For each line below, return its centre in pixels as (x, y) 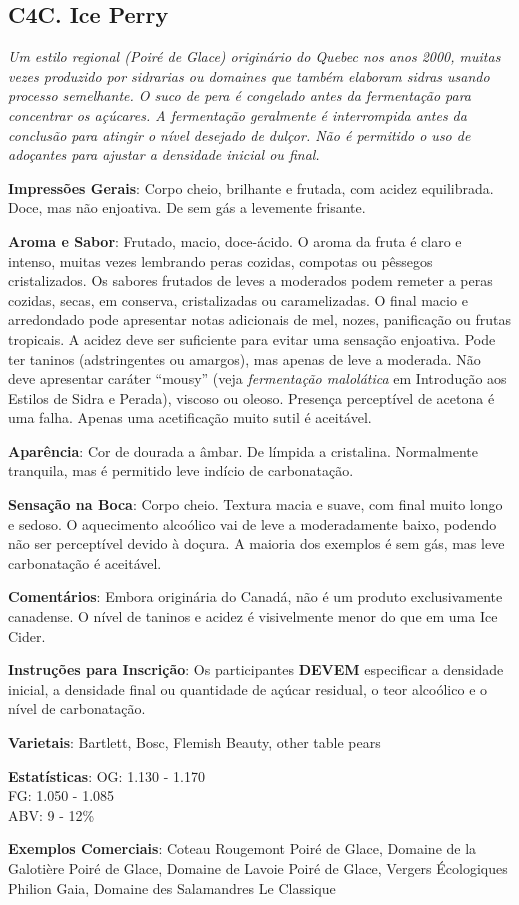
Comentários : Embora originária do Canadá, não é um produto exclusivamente (255, 596)
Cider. (27, 635)
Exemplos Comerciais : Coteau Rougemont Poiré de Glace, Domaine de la (242, 848)
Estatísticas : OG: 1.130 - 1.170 (106, 775)
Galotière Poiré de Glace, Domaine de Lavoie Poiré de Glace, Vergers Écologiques (258, 867)
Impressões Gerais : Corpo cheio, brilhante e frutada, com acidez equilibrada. (251, 187)
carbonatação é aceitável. (85, 562)
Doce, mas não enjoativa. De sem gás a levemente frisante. (187, 207)
